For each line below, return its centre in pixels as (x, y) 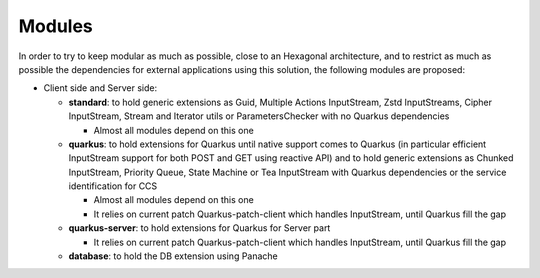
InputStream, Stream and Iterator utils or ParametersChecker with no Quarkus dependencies (259, 116)
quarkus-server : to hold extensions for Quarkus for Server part (199, 228)
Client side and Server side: (100, 88)
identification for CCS (113, 186)
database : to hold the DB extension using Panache (173, 256)
